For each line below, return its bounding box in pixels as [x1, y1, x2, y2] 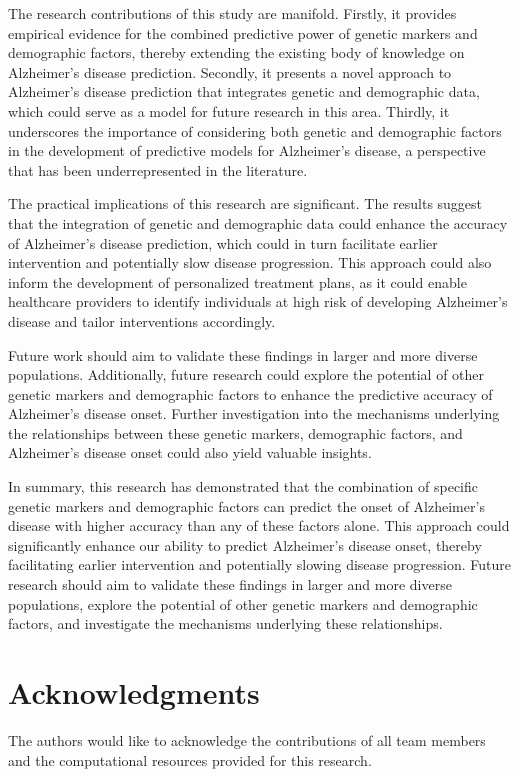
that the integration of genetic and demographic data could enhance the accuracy [8, 212, 508, 233]
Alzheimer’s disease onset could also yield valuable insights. [8, 442, 372, 463]
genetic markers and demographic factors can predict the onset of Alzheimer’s [8, 495, 485, 516]
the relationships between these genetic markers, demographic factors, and [8, 422, 463, 443]
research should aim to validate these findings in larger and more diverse [8, 574, 452, 595]
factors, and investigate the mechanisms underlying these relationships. [8, 613, 443, 634]
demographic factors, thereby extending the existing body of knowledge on [8, 42, 465, 63]
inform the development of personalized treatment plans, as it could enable [8, 271, 467, 292]
